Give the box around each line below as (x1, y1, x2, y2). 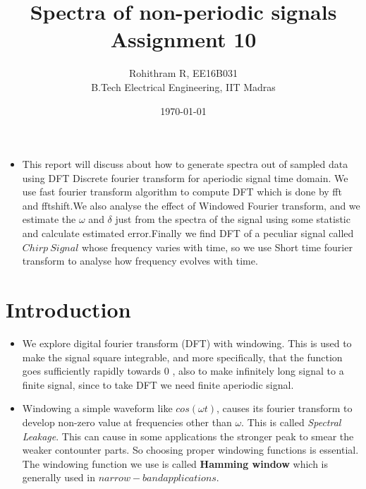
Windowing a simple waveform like (22, 401, 173, 416)
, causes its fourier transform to (216, 401, 353, 416)
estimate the (22, 212, 76, 227)
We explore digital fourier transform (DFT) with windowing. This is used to (22, 335, 352, 350)
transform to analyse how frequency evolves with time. (22, 253, 258, 268)
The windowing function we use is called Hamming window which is (22, 456, 328, 471)
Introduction (6, 295, 131, 324)
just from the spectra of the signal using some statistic (115, 212, 350, 227)
